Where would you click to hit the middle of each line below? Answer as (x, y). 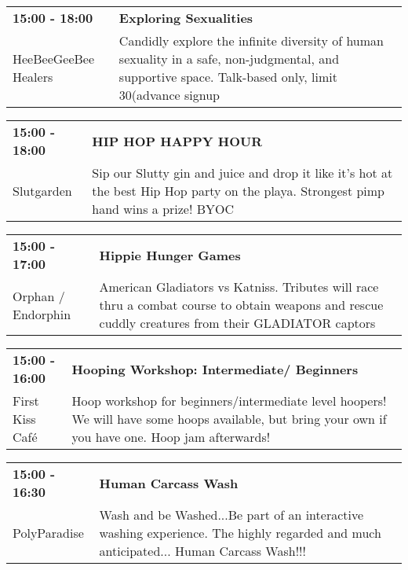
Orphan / (39, 296)
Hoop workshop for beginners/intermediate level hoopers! (229, 401)
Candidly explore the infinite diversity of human (251, 40)
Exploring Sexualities (186, 18)
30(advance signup (169, 95)
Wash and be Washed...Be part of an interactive (231, 515)
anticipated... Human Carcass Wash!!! (202, 551)
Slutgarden (42, 191)
